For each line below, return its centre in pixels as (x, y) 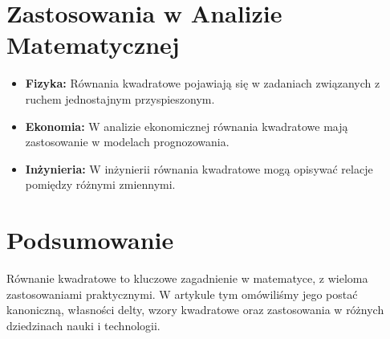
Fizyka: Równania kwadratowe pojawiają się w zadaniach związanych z (203, 83)
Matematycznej (93, 45)
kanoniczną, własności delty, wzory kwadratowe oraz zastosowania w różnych (195, 310)
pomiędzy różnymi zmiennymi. (100, 184)
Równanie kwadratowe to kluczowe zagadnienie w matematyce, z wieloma (187, 278)
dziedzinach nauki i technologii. (83, 325)
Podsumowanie (90, 240)
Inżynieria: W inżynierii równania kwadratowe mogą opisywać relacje (199, 168)
